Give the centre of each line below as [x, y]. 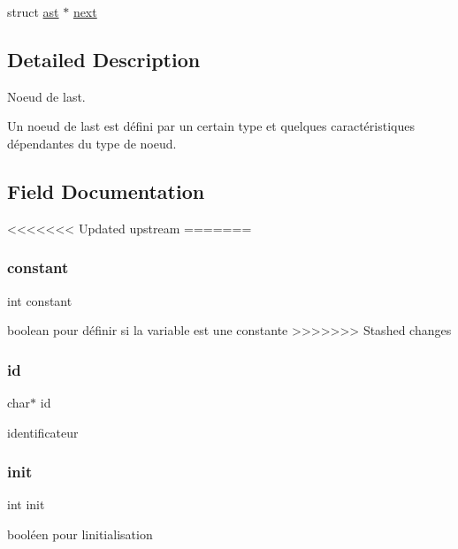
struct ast [33, 11]
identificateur [43, 432]
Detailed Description [104, 59]
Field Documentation [106, 191]
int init [26, 504]
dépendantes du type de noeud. [92, 143]
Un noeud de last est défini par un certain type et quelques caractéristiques [211, 126]
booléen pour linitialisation [80, 534]
